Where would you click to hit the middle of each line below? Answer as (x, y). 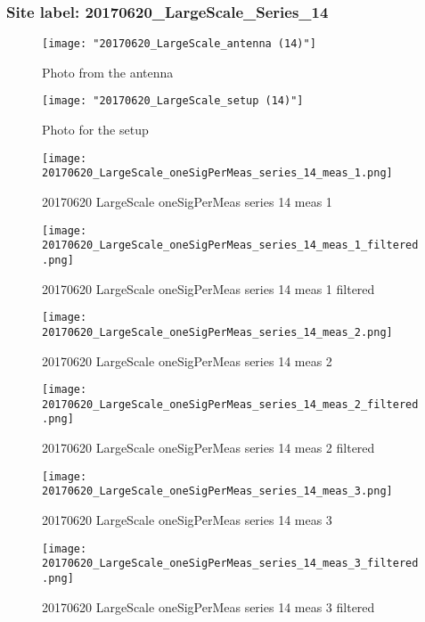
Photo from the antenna (108, 72)
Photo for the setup (95, 130)
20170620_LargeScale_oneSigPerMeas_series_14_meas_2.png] (217, 332)
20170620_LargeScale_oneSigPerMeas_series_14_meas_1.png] (217, 173)
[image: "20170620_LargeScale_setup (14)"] (173, 101)
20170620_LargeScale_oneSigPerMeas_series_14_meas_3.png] (217, 491)
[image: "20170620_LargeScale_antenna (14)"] (179, 44)
